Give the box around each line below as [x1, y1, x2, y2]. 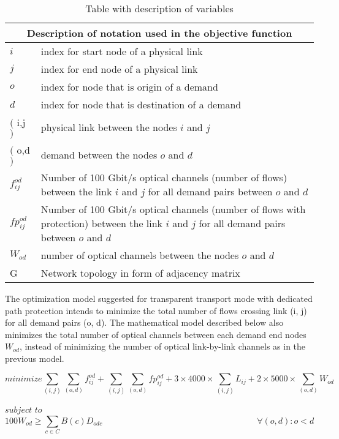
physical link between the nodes [40, 120, 177, 134]
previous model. [5, 351, 64, 364]
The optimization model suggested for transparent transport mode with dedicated [5, 292, 313, 304]
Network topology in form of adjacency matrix [40, 266, 240, 280]
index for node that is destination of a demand [40, 97, 242, 111]
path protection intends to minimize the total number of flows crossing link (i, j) [5, 304, 307, 317]
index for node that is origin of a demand [40, 80, 218, 94]
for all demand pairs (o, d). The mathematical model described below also [5, 316, 284, 329]
